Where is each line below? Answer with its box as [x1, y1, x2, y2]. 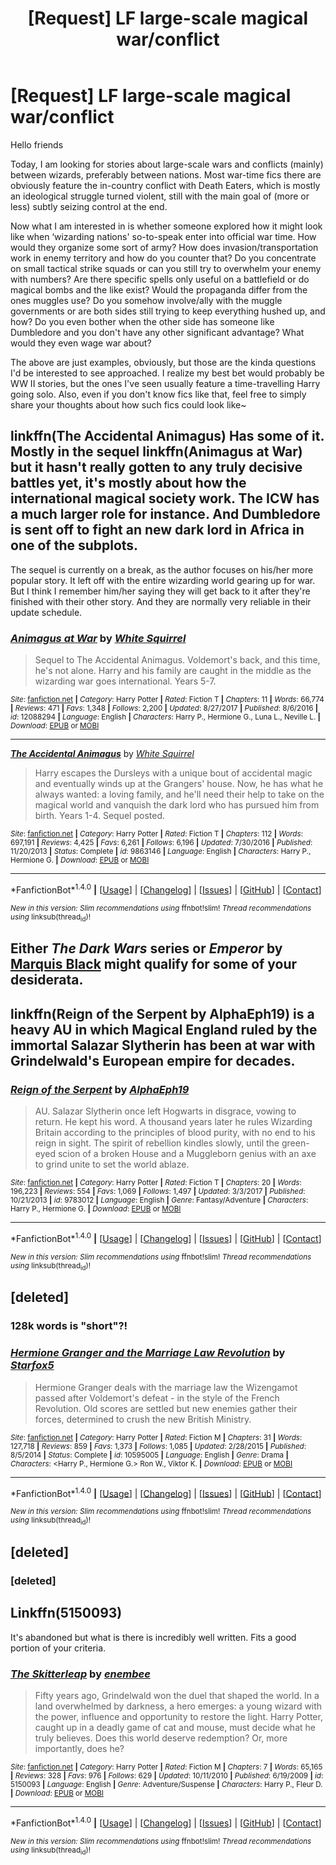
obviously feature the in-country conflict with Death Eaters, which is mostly [10, 179, 321, 191]
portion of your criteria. [10, 1642, 107, 1654]
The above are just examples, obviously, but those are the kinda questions [10, 356, 317, 368]
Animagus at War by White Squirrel [10, 631, 187, 645]
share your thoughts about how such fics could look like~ [10, 398, 247, 411]
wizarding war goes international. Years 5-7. [34, 675, 217, 687]
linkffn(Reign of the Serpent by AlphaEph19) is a [10, 1005, 315, 1022]
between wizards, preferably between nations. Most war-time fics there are [10, 168, 322, 181]
